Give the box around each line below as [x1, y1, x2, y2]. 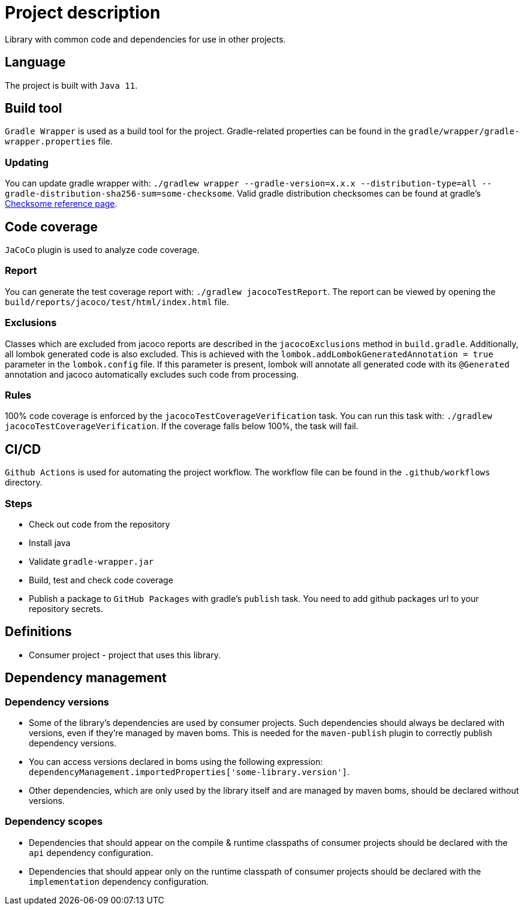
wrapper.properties [5, 137, 96, 147]
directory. [5, 477, 43, 488]
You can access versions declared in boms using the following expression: [29, 756, 323, 767]
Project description [5, 2, 161, 23]
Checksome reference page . [5, 198, 118, 209]
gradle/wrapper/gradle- [408, 126, 520, 137]
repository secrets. [29, 603, 103, 614]
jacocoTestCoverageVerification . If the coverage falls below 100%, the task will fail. [5, 421, 359, 432]
